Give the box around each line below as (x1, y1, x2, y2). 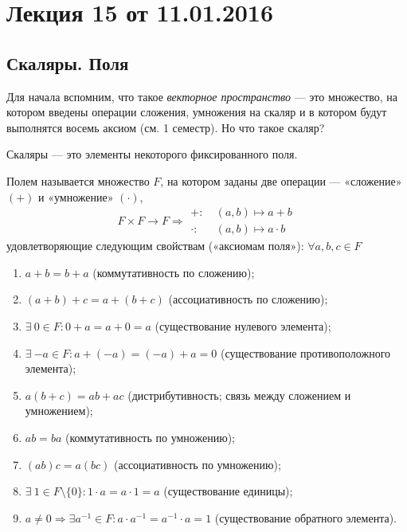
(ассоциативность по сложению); (168, 291, 328, 307)
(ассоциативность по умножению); (114, 456, 281, 472)
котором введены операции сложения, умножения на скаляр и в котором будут (6, 104, 387, 120)
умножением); (25, 402, 93, 419)
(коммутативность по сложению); (92, 264, 255, 280)
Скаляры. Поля (6, 50, 129, 75)
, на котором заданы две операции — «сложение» (160, 172, 402, 189)
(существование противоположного (220, 344, 391, 361)
